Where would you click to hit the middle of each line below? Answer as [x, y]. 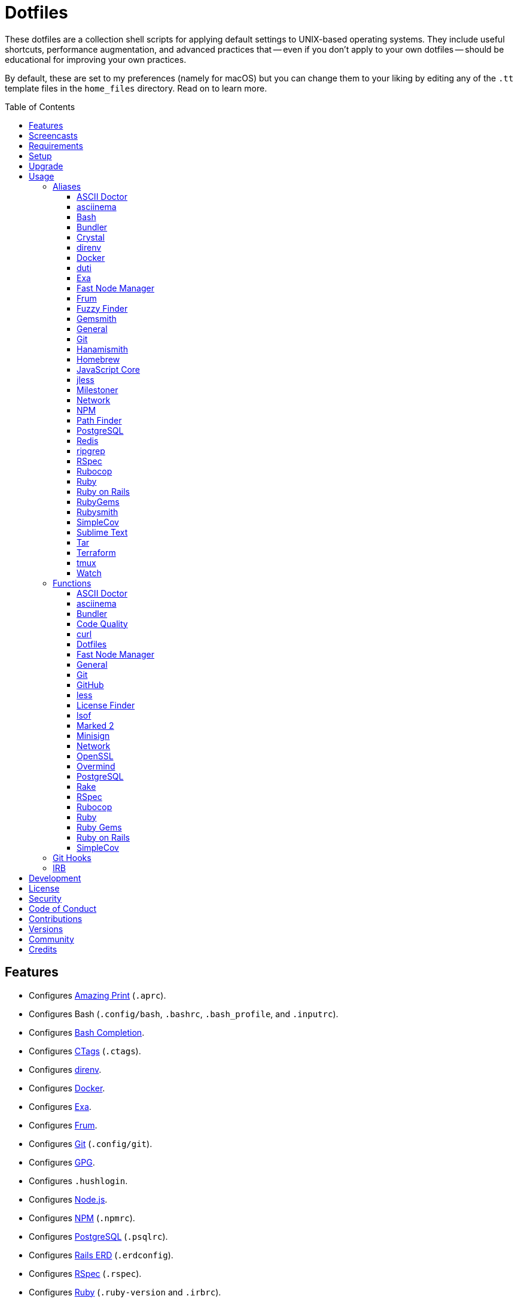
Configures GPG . [62, 1162]
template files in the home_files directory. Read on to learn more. [136, 88]
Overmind [96, 766]
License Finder [106, 705]
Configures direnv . [65, 1069]
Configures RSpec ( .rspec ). [85, 1273]
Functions [72, 583]
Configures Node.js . [68, 1199]
